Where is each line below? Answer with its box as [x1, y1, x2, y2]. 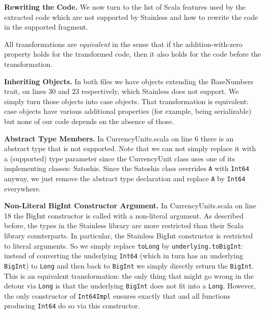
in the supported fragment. [4, 21, 88, 32]
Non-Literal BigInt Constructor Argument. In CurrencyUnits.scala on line [4, 200, 256, 211]
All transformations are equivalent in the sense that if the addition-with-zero [4, 38, 243, 49]
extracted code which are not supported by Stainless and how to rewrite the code [4, 11, 258, 22]
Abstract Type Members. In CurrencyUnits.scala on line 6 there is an [4, 133, 234, 143]
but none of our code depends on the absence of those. [4, 115, 174, 126]
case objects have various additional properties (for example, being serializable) [4, 106, 252, 116]
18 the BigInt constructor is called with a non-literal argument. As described [4, 210, 244, 221]
